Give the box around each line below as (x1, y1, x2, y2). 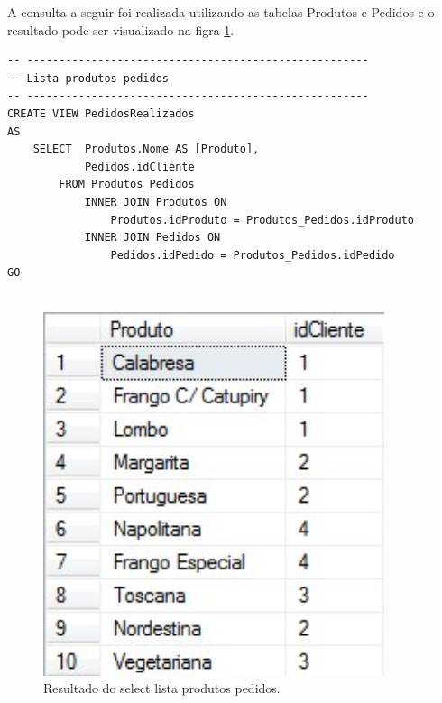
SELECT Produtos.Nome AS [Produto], (32, 143, 260, 156)
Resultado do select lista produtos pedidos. (43, 679, 281, 698)
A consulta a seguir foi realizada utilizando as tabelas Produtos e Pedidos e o (7, 3, 435, 21)
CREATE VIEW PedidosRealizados (7, 106, 195, 120)
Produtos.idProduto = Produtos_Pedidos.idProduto (110, 213, 415, 227)
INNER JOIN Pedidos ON (84, 231, 221, 245)
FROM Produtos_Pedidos (59, 178, 195, 191)
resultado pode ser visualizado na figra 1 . (7, 20, 235, 39)
